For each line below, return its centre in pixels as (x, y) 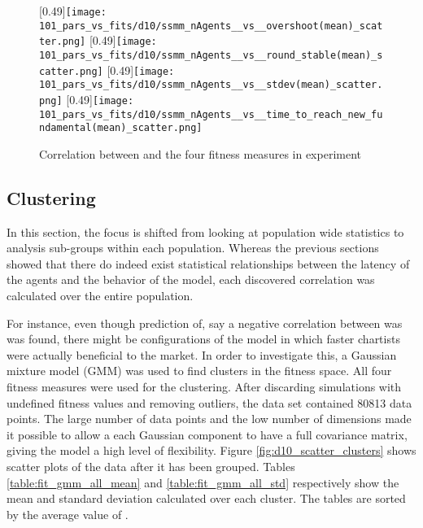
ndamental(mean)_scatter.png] (121, 128)
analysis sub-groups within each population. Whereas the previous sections (193, 248)
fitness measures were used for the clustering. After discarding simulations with (204, 387)
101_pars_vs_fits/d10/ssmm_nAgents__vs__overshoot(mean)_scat (211, 26)
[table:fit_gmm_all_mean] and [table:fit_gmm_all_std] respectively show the (203, 482)
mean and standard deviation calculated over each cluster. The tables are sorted (206, 498)
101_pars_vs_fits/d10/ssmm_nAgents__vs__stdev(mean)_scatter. (211, 85)
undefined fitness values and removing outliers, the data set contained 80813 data (209, 402)
